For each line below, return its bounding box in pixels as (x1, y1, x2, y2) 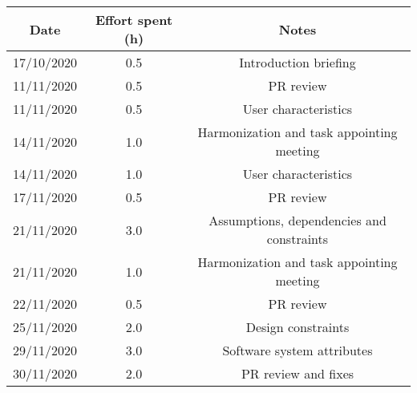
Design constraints (245, 318, 350, 336)
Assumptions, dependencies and (208, 211, 387, 229)
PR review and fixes (241, 364, 354, 383)
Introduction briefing (239, 53, 356, 71)
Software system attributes (222, 341, 373, 359)
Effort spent (95, 10, 173, 29)
